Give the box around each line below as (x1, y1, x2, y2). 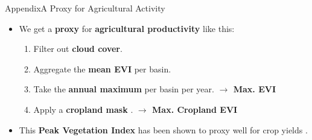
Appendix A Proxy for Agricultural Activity (5, 2, 165, 14)
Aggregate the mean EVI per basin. (33, 62, 171, 75)
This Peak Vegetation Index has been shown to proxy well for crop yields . (19, 123, 308, 136)
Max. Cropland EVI (152, 103, 238, 115)
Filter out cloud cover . (33, 42, 123, 55)
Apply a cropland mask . (33, 103, 133, 115)
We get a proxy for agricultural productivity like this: (19, 22, 235, 34)
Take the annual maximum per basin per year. (33, 83, 214, 95)
